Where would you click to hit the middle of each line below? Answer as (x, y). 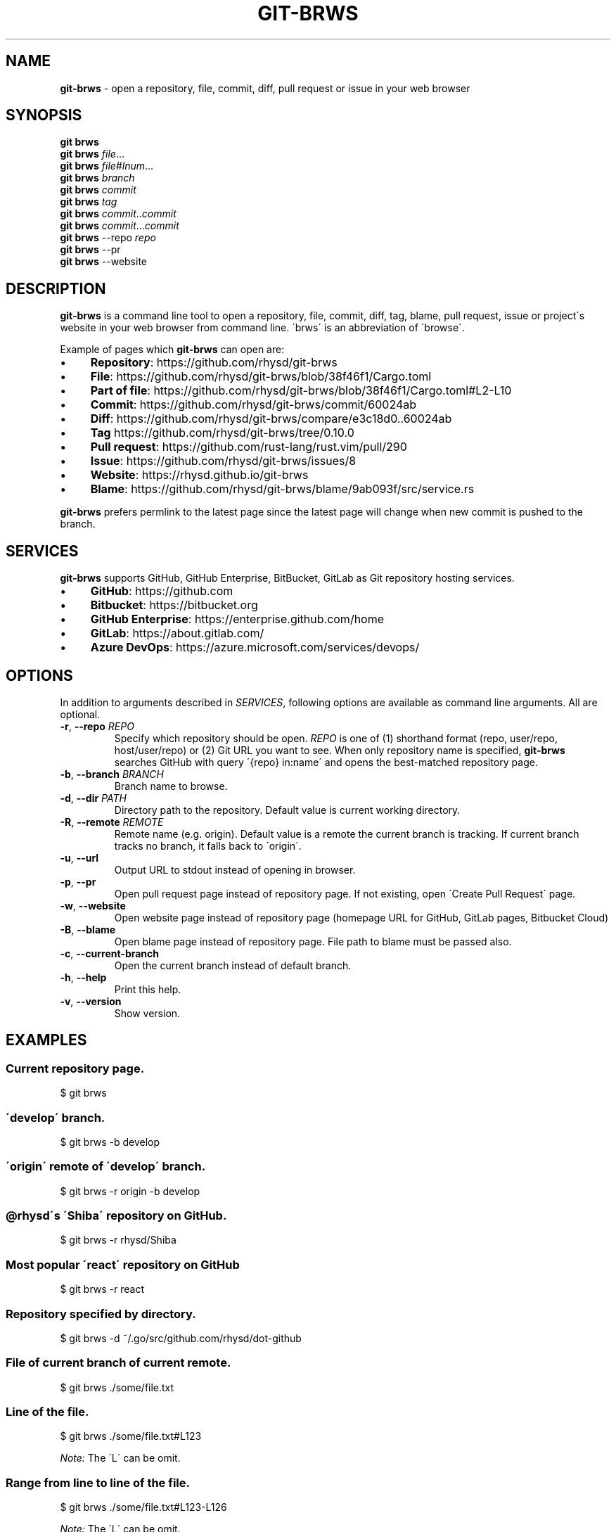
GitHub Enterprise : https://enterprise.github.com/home (237, 619)
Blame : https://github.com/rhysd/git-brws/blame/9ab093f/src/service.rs (282, 489)
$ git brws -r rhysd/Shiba (118, 1240)
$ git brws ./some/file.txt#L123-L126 (143, 1507)
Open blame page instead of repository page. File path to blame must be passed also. (313, 941)
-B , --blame (88, 929)
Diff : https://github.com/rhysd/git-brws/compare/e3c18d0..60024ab (271, 419)
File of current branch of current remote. (118, 1363)
